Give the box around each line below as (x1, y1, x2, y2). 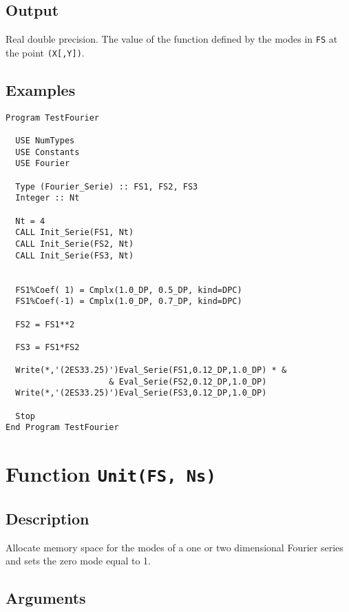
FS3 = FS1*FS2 (15, 342, 80, 352)
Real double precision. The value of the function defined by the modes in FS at (6, 32, 338, 46)
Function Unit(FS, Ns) (6, 460, 216, 488)
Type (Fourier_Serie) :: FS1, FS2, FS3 (15, 181, 198, 192)
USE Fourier (15, 159, 70, 169)
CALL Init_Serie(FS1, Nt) (15, 227, 134, 238)
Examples (6, 79, 76, 100)
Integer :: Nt (15, 193, 80, 203)
